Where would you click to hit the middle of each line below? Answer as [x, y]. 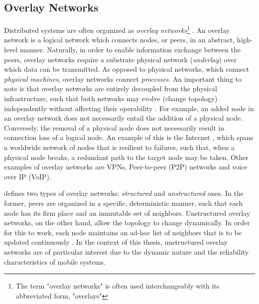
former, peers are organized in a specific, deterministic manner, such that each [124, 203]
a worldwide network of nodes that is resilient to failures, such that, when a [119, 147]
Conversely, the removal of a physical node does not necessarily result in [114, 127]
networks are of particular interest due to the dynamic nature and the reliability [127, 251]
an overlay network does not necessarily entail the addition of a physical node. [124, 118]
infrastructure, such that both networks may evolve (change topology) [111, 98]
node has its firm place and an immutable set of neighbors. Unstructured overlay [127, 213]
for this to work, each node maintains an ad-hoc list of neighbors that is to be [123, 232]
